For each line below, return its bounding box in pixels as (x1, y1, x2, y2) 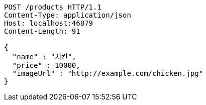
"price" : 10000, (12, 61, 80, 69)
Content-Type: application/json (4, 11, 131, 19)
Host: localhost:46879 (4, 19, 93, 27)
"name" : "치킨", (12, 53, 76, 61)
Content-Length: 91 (4, 27, 80, 35)
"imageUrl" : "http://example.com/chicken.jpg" (12, 69, 203, 77)
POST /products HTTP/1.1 (4, 3, 101, 11)
